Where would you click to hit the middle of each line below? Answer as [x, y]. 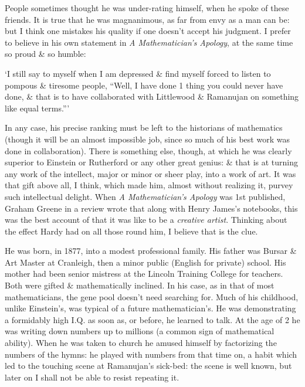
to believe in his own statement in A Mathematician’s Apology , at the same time [149, 42]
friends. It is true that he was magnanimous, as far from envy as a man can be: [147, 19]
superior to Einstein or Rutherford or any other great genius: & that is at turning [152, 162]
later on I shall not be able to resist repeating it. [92, 377]
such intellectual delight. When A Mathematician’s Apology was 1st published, [145, 196]
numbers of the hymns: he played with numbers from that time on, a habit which [151, 354]
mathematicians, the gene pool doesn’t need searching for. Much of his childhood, [152, 296]
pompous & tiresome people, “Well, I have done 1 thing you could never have [144, 85]
